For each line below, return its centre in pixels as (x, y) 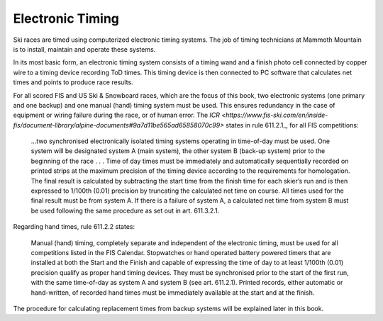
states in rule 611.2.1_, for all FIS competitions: (292, 125)
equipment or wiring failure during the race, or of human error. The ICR (116, 115)
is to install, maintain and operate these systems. (84, 49)
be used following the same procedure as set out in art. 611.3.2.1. (125, 210)
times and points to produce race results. (73, 82)
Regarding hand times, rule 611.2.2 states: (74, 227)
